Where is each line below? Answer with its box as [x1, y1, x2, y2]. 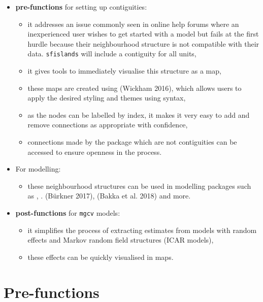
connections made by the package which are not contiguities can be [27, 137, 237, 147]
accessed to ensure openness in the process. [27, 146, 162, 157]
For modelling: [15, 163, 61, 174]
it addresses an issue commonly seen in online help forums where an [27, 18, 239, 29]
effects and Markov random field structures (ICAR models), [27, 234, 214, 245]
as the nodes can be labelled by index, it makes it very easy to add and [27, 109, 250, 120]
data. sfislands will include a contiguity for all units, [27, 48, 196, 59]
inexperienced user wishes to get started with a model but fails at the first [27, 28, 259, 39]
